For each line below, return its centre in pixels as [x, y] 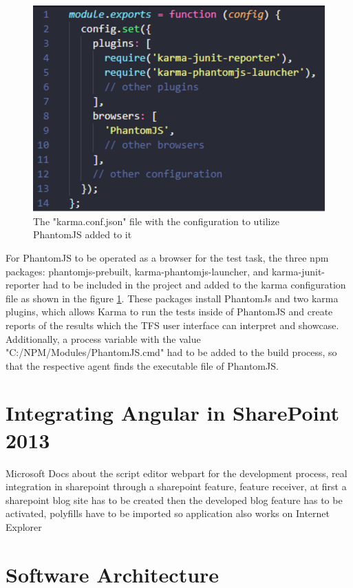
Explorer [24, 526]
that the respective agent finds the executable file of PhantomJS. [142, 365]
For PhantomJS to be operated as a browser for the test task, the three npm [167, 257]
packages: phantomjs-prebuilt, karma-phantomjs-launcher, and [137, 271]
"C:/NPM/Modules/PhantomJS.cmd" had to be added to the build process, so [171, 352]
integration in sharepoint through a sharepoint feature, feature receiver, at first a [176, 486]
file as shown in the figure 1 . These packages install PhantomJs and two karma [172, 298]
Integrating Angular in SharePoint [173, 413]
